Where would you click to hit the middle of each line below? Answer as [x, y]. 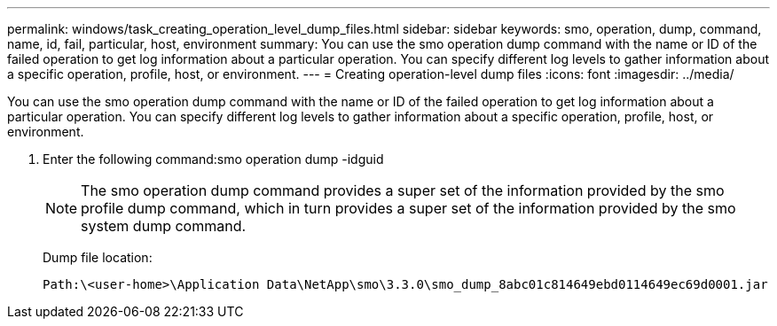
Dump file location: [98, 257]
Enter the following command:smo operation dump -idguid [213, 159]
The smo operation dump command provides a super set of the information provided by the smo [403, 190]
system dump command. [164, 226]
